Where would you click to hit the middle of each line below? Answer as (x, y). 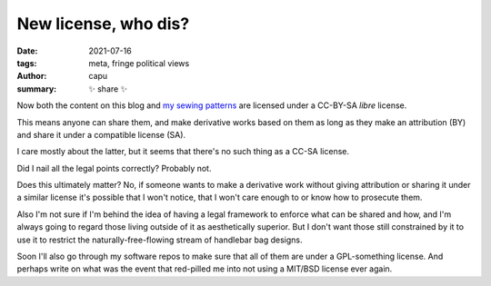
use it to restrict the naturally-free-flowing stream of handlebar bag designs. (160, 240)
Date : (27, 51)
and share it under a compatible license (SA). (101, 134)
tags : (27, 63)
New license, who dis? (103, 24)
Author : (32, 76)
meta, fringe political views (139, 63)
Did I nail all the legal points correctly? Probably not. (114, 168)
